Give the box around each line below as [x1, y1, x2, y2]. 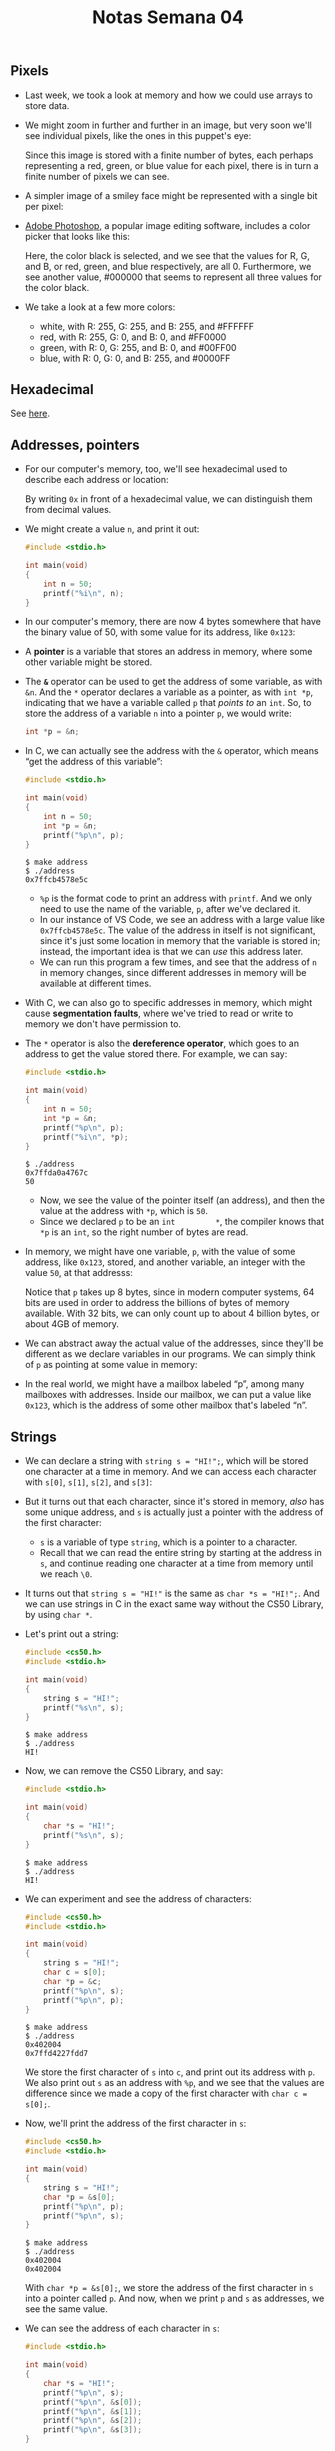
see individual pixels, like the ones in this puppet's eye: [24, 129, 252, 141]
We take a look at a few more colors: [24, 301, 176, 313]
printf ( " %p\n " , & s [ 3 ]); [43, 2425, 143, 2435]
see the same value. [24, 2303, 108, 2315]
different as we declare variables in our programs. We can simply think [24, 1348, 317, 1360]
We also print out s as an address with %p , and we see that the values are [24, 2077, 325, 2089]
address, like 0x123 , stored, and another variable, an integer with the [24, 1256, 306, 1268]
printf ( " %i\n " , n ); [43, 588, 125, 598]
